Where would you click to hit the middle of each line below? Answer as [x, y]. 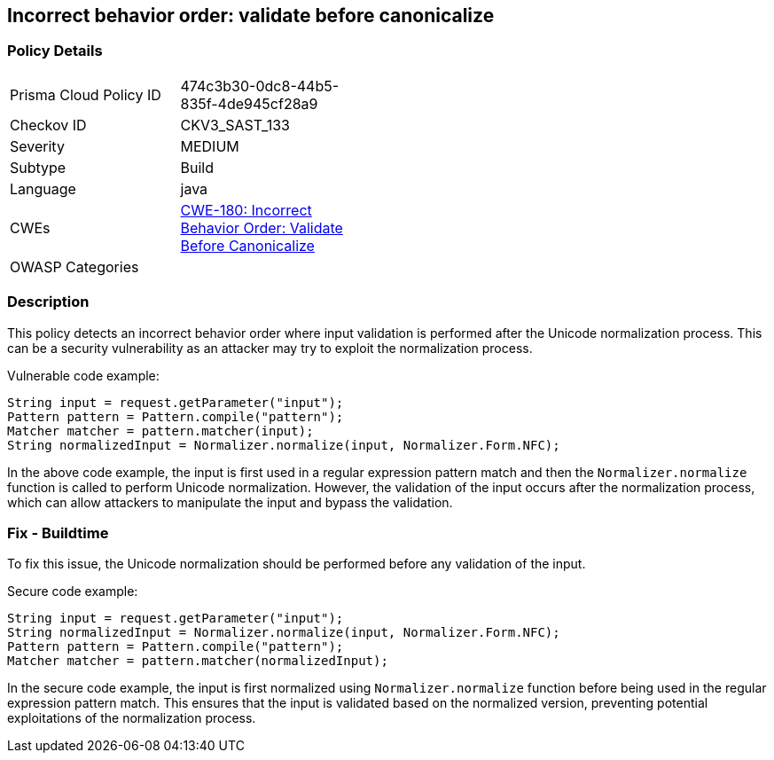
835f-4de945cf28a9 [249, 103]
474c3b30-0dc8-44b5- [260, 86]
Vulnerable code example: [83, 375]
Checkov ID [48, 125]
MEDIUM [210, 146]
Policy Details [55, 51]
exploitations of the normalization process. [132, 718]
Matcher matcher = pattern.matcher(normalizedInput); [198, 661]
